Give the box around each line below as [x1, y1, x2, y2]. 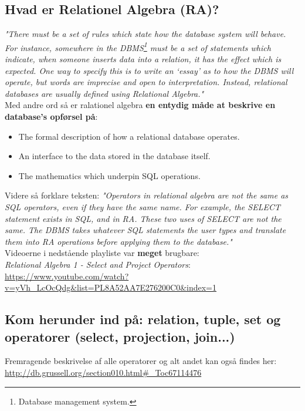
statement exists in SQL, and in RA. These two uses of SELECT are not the [5, 212, 282, 224]
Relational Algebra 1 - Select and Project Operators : [5, 258, 191, 270]
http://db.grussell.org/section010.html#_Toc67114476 [5, 366, 202, 378]
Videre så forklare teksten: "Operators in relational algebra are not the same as [5, 189, 289, 201]
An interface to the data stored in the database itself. [18, 150, 211, 162]
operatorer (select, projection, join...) [5, 327, 235, 345]
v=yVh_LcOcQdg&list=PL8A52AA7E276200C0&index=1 [5, 281, 217, 294]
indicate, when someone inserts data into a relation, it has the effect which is [5, 53, 282, 65]
